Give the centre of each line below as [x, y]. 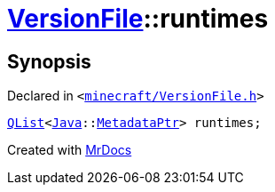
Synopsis [49, 61]
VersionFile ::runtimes [138, 19]
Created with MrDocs [70, 150]
